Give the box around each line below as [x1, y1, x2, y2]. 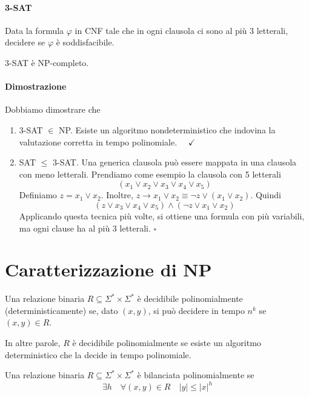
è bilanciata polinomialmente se [137, 369, 254, 381]
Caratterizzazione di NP [5, 257, 212, 282]
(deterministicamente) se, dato [5, 304, 118, 316]
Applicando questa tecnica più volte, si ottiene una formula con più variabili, [19, 209, 305, 222]
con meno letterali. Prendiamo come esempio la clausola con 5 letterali [19, 167, 281, 180]
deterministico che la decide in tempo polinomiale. [5, 348, 191, 361]
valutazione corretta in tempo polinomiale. [19, 135, 178, 148]
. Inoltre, [101, 188, 133, 201]
